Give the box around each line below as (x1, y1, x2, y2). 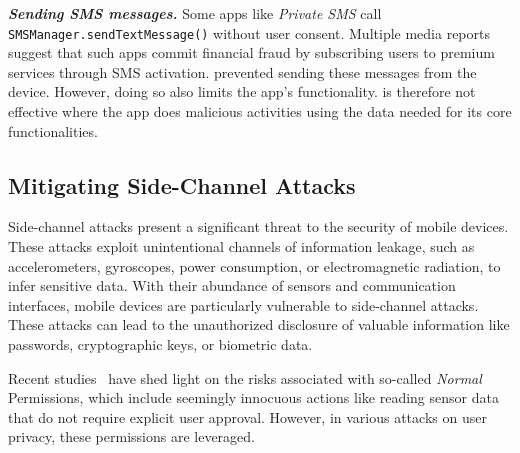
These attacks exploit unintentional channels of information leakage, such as (8, 236, 475, 257)
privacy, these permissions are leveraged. (8, 426, 256, 447)
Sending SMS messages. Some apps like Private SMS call (8, 3, 382, 23)
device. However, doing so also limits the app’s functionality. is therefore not (8, 81, 476, 102)
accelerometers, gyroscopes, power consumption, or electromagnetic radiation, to (8, 255, 501, 276)
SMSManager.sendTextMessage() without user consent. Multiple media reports (8, 22, 490, 43)
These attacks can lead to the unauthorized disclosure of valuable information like (8, 314, 510, 335)
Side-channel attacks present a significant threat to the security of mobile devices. (8, 216, 509, 237)
